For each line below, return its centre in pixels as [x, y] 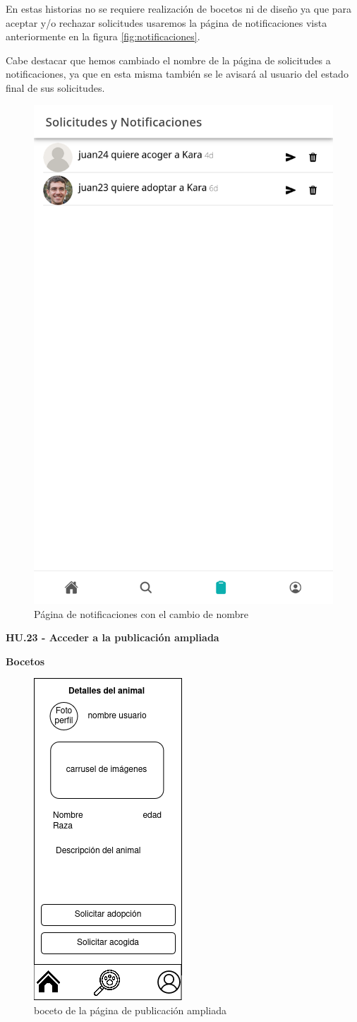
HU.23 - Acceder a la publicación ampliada [113, 637]
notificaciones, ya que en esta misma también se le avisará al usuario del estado [177, 74]
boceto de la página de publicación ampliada [131, 1010]
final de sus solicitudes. [55, 87]
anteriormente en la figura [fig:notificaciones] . [103, 36]
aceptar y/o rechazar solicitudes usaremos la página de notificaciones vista [167, 22]
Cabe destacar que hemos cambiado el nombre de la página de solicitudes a [168, 60]
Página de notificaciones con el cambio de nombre [141, 613]
